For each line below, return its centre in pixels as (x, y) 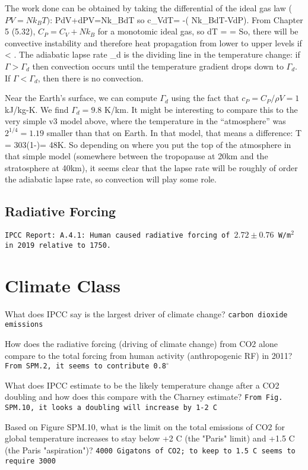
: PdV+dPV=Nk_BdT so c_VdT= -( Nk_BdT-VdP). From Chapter (177, 19)
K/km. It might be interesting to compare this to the (201, 109)
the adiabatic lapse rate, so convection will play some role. (111, 179)
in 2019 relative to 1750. (58, 245)
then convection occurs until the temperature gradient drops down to (158, 66)
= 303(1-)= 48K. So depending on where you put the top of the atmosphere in (148, 144)
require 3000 (30, 461)
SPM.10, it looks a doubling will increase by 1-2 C (111, 408)
